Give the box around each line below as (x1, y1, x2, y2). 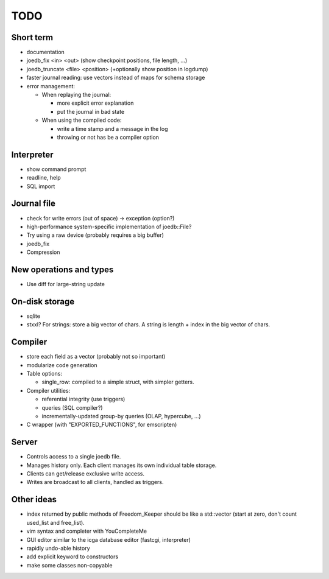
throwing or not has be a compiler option (57, 133, 160, 141)
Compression (26, 248, 60, 256)
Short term (11, 32, 54, 43)
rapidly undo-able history (26, 544, 91, 552)
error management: (26, 82, 76, 89)
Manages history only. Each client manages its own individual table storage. (26, 461, 217, 469)
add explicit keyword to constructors (26, 553, 119, 560)
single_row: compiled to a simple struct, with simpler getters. (41, 378, 194, 386)
